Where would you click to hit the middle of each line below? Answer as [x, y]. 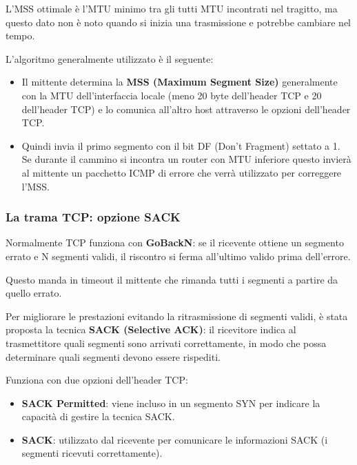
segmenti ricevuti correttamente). [92, 453]
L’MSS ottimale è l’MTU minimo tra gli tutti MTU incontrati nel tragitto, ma [172, 8]
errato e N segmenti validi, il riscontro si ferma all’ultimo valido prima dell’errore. [178, 256]
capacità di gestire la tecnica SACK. [98, 416]
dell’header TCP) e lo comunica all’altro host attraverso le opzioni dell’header [186, 109]
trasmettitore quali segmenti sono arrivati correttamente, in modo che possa [166, 343]
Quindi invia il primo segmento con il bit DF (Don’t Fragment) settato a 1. [181, 145]
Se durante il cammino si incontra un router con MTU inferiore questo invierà [186, 159]
